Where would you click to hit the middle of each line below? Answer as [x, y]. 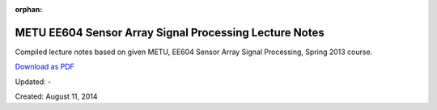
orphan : [29, 9]
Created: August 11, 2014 [56, 96]
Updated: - [33, 82]
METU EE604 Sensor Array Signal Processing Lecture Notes [170, 32]
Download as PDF [45, 67]
